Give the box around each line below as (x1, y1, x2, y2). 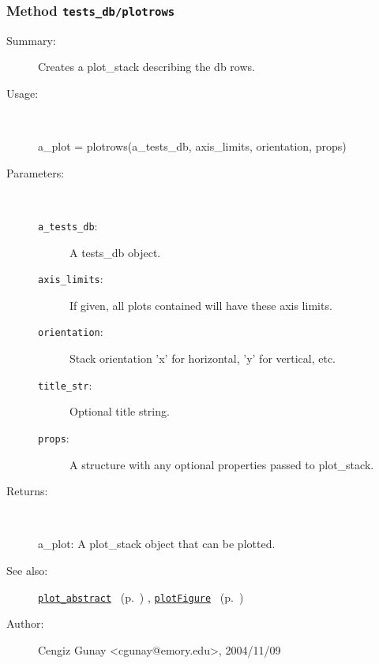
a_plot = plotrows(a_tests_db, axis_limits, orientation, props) (38, 138, 347, 155)
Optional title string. (69, 403, 170, 420)
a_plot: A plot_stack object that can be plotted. (38, 535, 276, 552)
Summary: (6, 32, 56, 48)
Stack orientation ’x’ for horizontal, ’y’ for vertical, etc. (69, 350, 336, 367)
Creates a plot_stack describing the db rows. (38, 58, 255, 75)
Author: (6, 615, 44, 632)
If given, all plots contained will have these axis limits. (69, 297, 332, 313)
